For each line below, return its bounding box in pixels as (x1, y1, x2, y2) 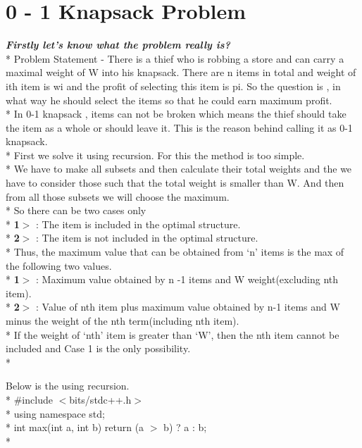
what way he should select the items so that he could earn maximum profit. (6, 92, 332, 107)
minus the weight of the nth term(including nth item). (6, 313, 239, 328)
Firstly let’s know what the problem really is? (6, 37, 230, 52)
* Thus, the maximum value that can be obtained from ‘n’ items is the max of (6, 244, 344, 259)
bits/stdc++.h (69, 392, 132, 406)
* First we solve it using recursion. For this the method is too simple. (6, 147, 305, 162)
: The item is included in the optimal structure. (36, 216, 241, 231)
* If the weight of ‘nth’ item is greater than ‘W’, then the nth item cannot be (6, 327, 339, 342)
